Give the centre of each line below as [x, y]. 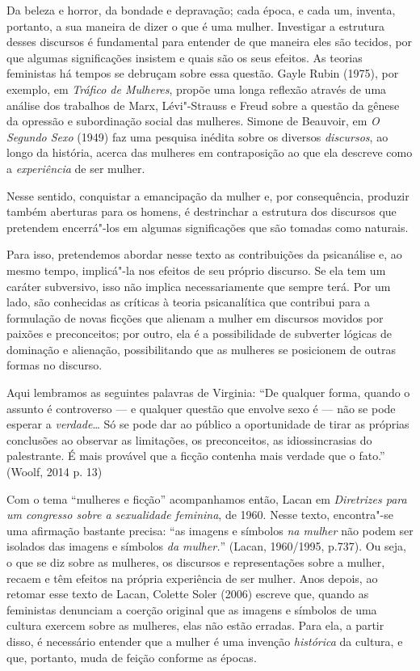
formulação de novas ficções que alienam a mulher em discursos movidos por [195, 317]
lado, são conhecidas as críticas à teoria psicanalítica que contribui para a [189, 302]
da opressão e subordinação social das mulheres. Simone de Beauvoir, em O [193, 121]
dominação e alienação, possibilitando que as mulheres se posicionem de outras [202, 349]
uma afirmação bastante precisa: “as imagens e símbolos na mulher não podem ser [210, 530]
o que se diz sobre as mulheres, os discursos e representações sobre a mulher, [196, 562]
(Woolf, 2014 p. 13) [55, 472]
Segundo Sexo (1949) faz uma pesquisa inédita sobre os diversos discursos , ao [197, 136]
